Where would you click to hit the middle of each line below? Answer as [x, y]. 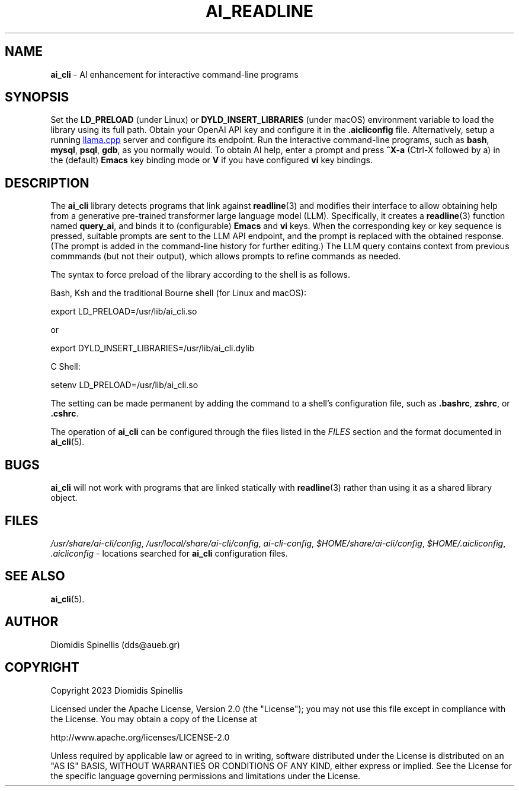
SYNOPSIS [37, 97]
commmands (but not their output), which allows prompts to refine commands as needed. [226, 256]
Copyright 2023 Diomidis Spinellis [117, 690]
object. [64, 498]
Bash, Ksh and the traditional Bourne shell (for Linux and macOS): [178, 293]
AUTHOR [32, 622]
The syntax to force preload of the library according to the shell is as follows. [201, 275]
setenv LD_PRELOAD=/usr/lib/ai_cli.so [124, 385]
